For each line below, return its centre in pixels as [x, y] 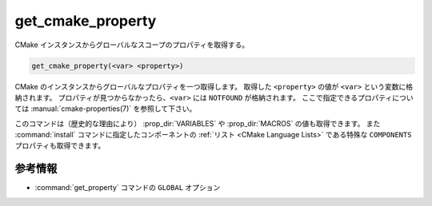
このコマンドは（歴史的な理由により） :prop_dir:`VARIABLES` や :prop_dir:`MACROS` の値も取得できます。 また [198, 123]
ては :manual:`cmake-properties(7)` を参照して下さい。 [106, 109]
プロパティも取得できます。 [60, 146]
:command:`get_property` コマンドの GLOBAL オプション [128, 188]
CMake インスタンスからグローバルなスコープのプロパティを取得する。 [132, 45]
